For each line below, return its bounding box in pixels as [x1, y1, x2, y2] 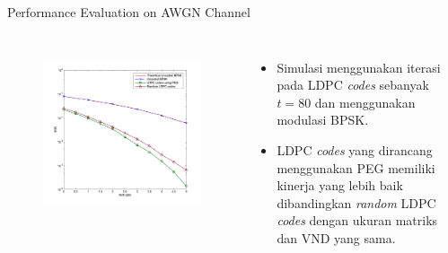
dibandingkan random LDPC [277, 193, 436, 212]
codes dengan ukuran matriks [277, 211, 438, 230]
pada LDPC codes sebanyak [277, 75, 429, 94]
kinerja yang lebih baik [277, 176, 403, 195]
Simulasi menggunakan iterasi [277, 57, 441, 76]
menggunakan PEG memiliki [277, 158, 435, 177]
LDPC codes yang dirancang [277, 140, 433, 159]
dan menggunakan [314, 92, 416, 111]
